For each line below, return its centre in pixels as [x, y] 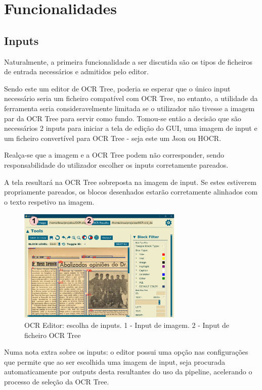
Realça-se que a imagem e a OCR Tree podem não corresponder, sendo [114, 155]
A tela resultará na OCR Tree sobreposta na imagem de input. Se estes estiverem [130, 182]
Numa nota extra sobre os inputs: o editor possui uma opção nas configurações [126, 352]
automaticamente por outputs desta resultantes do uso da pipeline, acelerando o [128, 372]
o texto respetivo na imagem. [49, 201]
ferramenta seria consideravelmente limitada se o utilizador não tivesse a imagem [129, 108]
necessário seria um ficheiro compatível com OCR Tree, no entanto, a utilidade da [131, 98]
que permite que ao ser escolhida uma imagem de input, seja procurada [115, 361]
